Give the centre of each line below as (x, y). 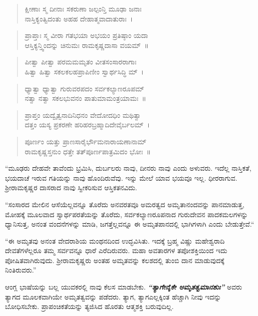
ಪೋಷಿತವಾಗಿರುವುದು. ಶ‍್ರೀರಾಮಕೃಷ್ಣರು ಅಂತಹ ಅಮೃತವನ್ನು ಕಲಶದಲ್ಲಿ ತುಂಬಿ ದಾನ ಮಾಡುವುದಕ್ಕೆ (115, 260)
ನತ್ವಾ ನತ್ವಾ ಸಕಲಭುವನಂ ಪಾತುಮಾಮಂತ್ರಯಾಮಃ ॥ (85, 98)
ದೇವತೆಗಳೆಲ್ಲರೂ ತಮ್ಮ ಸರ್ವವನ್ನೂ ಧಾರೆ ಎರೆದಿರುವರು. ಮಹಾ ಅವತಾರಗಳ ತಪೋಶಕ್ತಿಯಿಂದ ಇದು (116, 250)
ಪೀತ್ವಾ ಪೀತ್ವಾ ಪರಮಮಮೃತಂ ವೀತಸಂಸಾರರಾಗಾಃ (81, 62)
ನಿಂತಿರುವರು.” (21, 270)
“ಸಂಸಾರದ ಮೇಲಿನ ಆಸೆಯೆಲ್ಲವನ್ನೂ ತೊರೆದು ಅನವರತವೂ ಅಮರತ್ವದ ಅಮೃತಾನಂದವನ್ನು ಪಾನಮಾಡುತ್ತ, (125, 204)
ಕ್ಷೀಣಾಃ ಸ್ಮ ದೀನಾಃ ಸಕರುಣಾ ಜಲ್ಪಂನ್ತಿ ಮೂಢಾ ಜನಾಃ (83, 8)
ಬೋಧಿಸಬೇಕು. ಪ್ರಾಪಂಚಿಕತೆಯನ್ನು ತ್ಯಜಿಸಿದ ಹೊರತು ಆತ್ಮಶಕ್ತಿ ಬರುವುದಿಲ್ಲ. (89, 306)
